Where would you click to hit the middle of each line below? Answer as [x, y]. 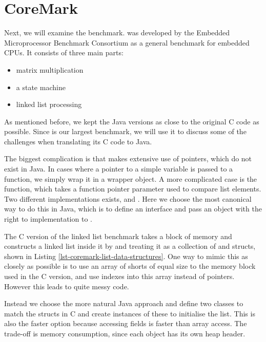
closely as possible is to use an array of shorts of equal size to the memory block [130, 266]
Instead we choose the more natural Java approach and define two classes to [124, 303]
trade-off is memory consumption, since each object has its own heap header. [125, 333]
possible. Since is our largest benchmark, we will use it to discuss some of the [125, 131]
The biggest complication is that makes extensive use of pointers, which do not [128, 158]
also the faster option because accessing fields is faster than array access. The [126, 323]
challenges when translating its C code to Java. [78, 141]
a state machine [41, 87]
